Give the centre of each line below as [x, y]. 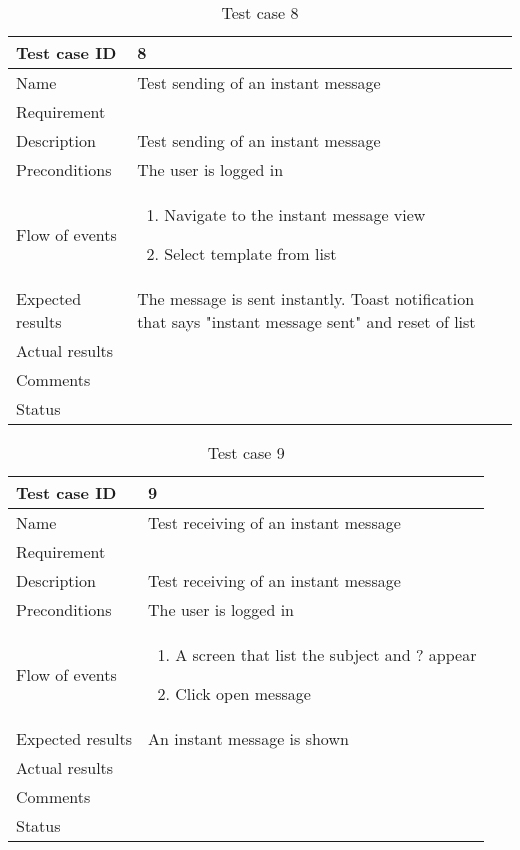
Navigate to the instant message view [295, 214]
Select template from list [250, 253]
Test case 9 [246, 452]
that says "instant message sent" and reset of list [306, 321]
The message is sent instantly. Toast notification [306, 298]
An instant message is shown [248, 738]
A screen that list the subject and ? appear [326, 654]
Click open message [243, 693]
